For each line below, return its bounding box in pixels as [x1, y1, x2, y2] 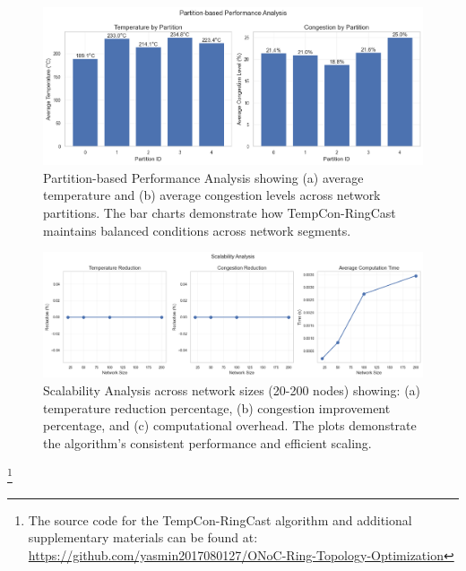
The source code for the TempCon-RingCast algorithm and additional [28, 510, 412, 529]
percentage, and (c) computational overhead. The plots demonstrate [43, 416, 417, 435]
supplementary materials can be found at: [28, 528, 258, 547]
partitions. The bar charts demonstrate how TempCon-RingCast [43, 203, 396, 221]
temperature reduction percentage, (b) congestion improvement [43, 398, 391, 417]
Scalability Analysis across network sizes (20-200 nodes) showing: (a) [43, 381, 421, 400]
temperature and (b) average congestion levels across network [43, 186, 381, 204]
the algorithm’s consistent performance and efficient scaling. [43, 433, 372, 452]
